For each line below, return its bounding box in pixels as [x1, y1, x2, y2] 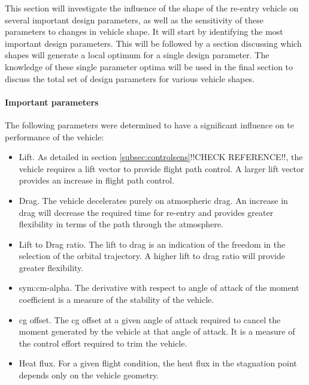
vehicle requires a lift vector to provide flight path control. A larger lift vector [19, 162, 304, 175]
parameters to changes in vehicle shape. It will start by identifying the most [5, 25, 283, 38]
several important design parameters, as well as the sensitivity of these [5, 13, 263, 26]
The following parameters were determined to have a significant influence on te [5, 118, 294, 131]
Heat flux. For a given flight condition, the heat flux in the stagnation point [19, 357, 297, 369]
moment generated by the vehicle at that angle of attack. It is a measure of [19, 325, 295, 338]
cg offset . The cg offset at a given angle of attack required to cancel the [19, 313, 281, 326]
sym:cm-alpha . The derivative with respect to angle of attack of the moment [19, 281, 299, 294]
